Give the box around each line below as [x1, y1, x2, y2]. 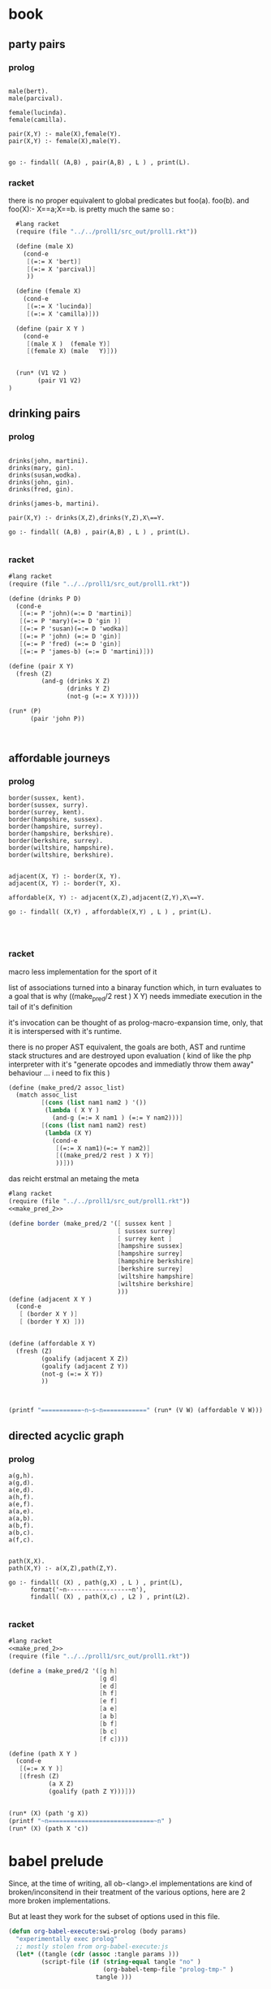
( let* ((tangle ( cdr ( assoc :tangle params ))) [15, 1950, 180, 1958]
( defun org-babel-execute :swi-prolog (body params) [8, 1927, 187, 1936]
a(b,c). [8, 1529, 35, 1537]
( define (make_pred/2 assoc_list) [8, 1084, 126, 1092]
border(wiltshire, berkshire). [8, 851, 114, 859]
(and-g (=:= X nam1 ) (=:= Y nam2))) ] [51, 1114, 183, 1123]
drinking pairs [8, 407, 81, 421]
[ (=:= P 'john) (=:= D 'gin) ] [19, 632, 122, 641]
